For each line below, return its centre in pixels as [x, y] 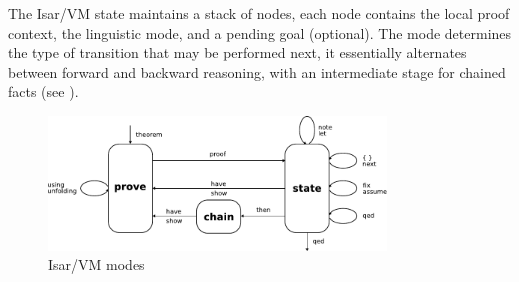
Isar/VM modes [96, 264]
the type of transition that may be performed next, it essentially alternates [237, 52]
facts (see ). [43, 91]
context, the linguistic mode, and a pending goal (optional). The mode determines [260, 32]
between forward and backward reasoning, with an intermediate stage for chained [257, 71]
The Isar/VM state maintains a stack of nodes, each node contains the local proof [259, 13]
